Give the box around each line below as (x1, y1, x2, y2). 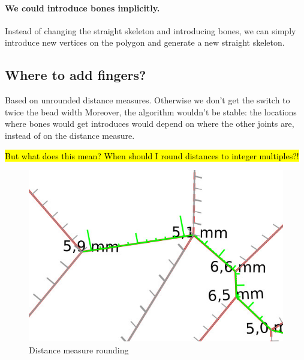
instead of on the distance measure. (5, 129, 135, 141)
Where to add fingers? (5, 66, 146, 84)
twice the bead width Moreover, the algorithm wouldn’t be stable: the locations (5, 105, 297, 118)
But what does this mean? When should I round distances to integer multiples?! (5, 149, 299, 162)
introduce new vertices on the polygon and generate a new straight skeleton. (5, 36, 285, 49)
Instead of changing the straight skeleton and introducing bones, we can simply (5, 24, 296, 37)
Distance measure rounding (29, 343, 129, 356)
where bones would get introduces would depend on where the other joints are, (5, 117, 294, 130)
